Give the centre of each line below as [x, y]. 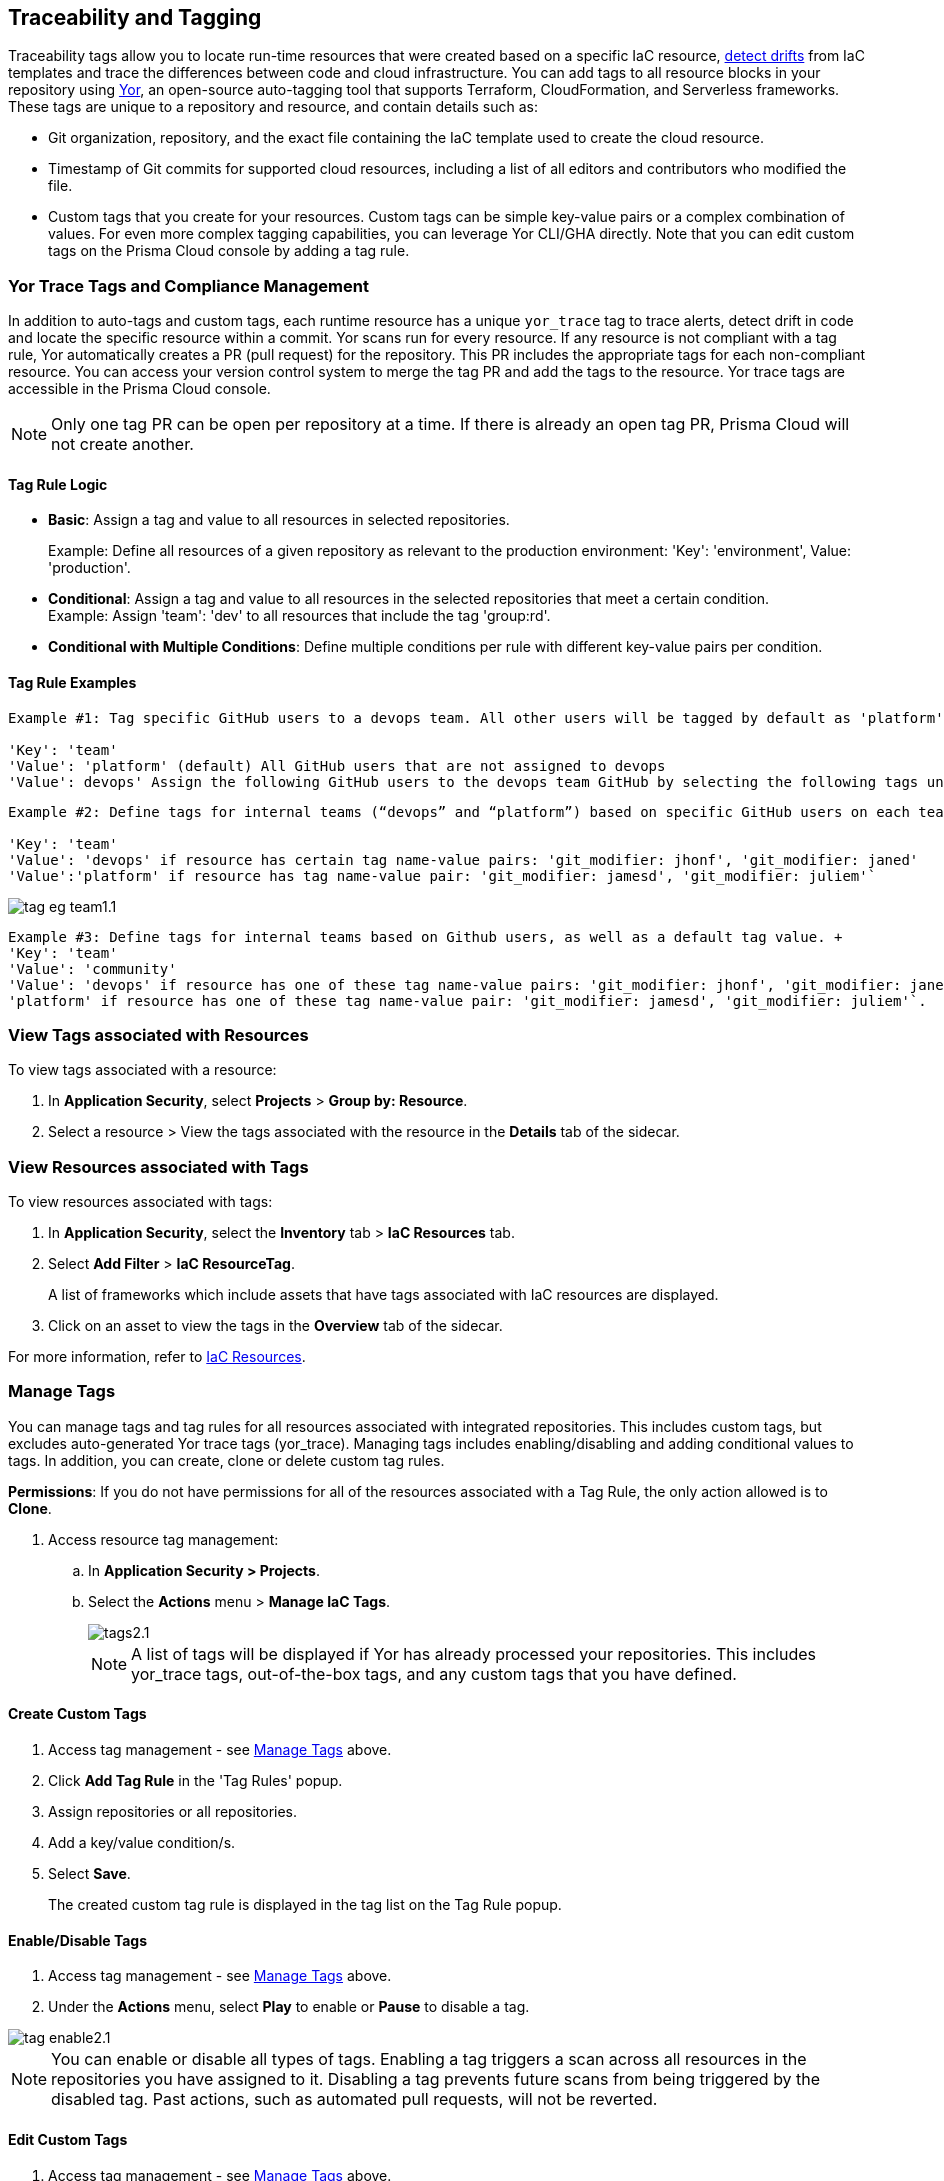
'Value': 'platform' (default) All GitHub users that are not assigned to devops [337, 765]
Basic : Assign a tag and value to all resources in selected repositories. [279, 520]
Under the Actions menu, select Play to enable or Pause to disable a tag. [289, 2007]
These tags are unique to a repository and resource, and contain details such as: [273, 107]
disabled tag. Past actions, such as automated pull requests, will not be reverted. [354, 2099]
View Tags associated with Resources [158, 1034]
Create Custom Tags [77, 1714]
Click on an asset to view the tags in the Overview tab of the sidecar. [275, 1326]
